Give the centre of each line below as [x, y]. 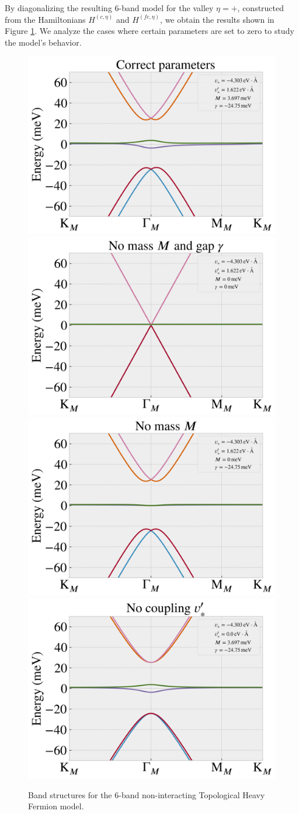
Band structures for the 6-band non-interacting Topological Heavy [147, 794]
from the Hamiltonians [45, 19]
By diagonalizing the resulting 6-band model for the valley [109, 8]
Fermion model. [56, 806]
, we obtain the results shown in [217, 19]
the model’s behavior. [43, 42]
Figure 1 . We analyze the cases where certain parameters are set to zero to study [149, 31]
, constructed [261, 8]
